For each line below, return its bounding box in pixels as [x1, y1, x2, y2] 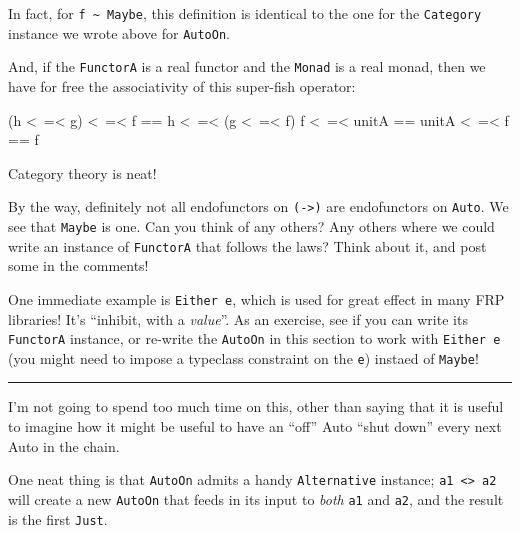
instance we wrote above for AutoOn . [8, 22, 230, 43]
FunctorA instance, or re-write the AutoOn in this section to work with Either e [8, 328, 501, 349]
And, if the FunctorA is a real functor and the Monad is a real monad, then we [8, 56, 486, 77]
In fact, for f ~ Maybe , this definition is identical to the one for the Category [8, 3, 482, 23]
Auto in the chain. [8, 435, 120, 456]
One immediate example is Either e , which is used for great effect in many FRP [8, 288, 505, 309]
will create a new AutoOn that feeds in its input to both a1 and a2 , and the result [8, 488, 504, 509]
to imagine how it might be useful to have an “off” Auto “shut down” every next [8, 416, 502, 437]
